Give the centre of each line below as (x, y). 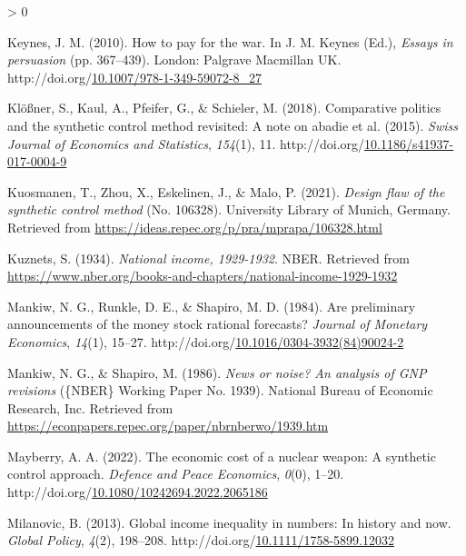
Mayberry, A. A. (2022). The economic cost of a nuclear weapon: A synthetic (222, 456)
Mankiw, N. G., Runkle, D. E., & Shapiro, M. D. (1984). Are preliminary (212, 306)
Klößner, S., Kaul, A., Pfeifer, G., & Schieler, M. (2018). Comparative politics (224, 108)
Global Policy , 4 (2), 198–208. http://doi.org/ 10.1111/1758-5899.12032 (201, 540)
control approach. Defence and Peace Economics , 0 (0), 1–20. (176, 474)
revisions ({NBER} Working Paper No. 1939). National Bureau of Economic (220, 390)
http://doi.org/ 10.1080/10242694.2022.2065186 (138, 492)
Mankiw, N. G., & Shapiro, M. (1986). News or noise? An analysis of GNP (217, 372)
